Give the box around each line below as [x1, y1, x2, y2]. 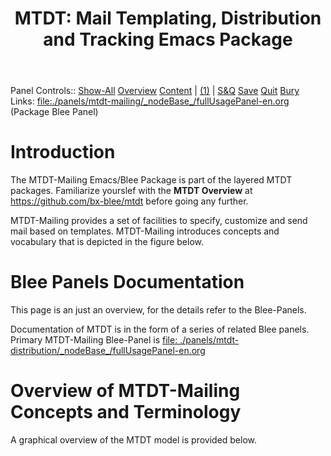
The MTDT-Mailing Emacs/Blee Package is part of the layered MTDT [10, 174, 293, 186]
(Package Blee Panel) [10, 106, 99, 118]
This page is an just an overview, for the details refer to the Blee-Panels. [10, 304, 307, 316]
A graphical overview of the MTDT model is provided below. [10, 434, 258, 446]
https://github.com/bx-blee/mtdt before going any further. [10, 195, 249, 207]
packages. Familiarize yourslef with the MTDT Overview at [10, 185, 253, 197]
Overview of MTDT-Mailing [10, 380, 241, 402]
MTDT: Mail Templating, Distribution [14, 7, 322, 30]
